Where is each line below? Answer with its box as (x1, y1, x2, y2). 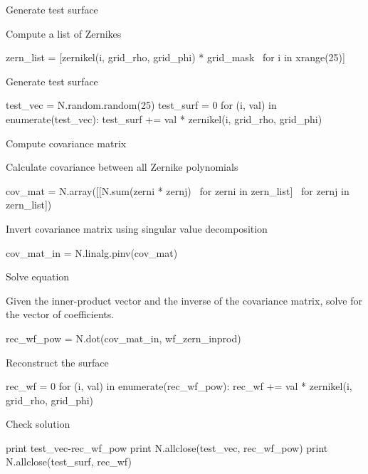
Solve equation (6, 269, 70, 284)
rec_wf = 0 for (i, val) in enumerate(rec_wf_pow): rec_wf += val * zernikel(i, (6, 379, 352, 394)
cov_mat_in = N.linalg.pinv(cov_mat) (6, 245, 178, 260)
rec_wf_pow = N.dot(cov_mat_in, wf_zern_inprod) (6, 330, 241, 345)
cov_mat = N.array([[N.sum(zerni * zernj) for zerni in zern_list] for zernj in (6, 183, 349, 198)
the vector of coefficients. (6, 307, 115, 322)
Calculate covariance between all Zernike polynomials (6, 159, 238, 174)
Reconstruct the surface (6, 354, 109, 369)
